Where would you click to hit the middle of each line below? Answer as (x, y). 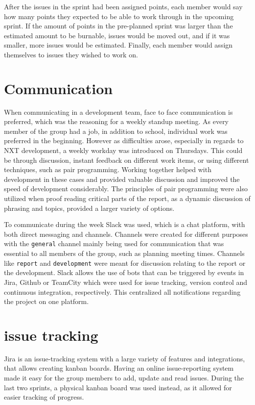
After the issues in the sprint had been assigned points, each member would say (123, 6)
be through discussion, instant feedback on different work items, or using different (127, 160)
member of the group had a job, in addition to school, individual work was (116, 131)
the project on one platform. (46, 301)
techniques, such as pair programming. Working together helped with (108, 169)
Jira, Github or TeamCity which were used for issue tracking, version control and (126, 282)
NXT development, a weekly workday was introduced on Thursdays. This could (123, 150)
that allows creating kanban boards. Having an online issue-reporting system (119, 368)
